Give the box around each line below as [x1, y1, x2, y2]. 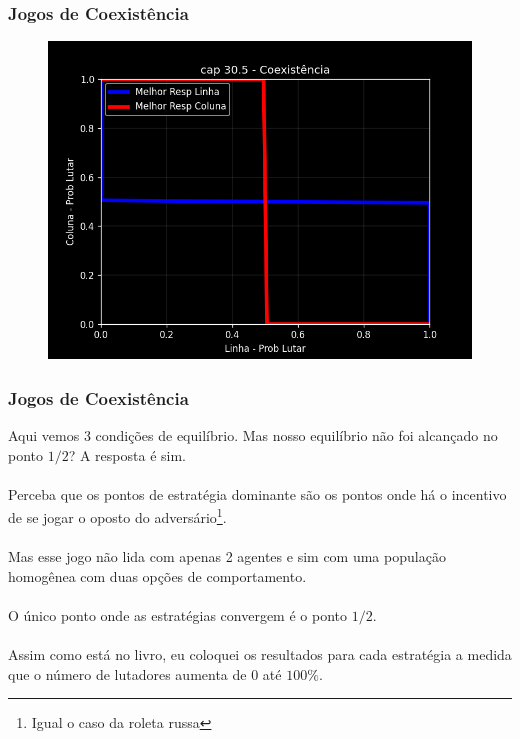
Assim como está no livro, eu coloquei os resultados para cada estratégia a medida [8, 644, 512, 665]
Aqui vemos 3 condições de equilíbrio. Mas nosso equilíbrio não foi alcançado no [8, 425, 498, 446]
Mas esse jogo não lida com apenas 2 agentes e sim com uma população [8, 546, 446, 567]
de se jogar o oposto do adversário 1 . [8, 504, 227, 528]
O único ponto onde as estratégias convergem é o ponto [8, 605, 347, 626]
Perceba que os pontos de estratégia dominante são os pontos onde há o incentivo [8, 483, 507, 504]
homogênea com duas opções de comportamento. [8, 565, 307, 586]
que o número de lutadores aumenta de [8, 663, 247, 684]
